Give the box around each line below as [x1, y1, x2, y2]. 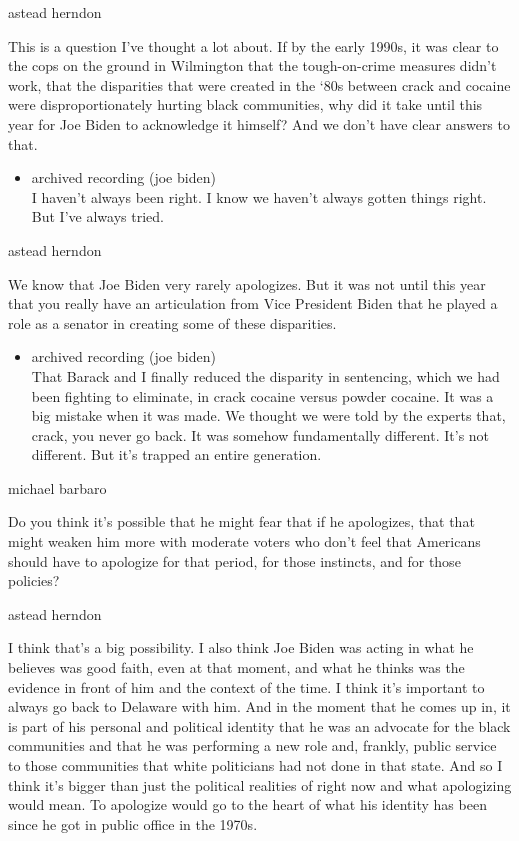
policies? [8, 570, 60, 591]
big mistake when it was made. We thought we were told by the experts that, [31, 405, 506, 426]
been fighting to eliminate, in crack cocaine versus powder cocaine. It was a [31, 385, 494, 406]
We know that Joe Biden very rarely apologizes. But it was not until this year [8, 273, 486, 294]
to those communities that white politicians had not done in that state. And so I [8, 755, 503, 775]
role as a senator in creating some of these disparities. [8, 312, 337, 333]
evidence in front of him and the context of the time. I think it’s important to [8, 676, 485, 697]
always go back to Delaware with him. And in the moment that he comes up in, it [8, 696, 511, 717]
